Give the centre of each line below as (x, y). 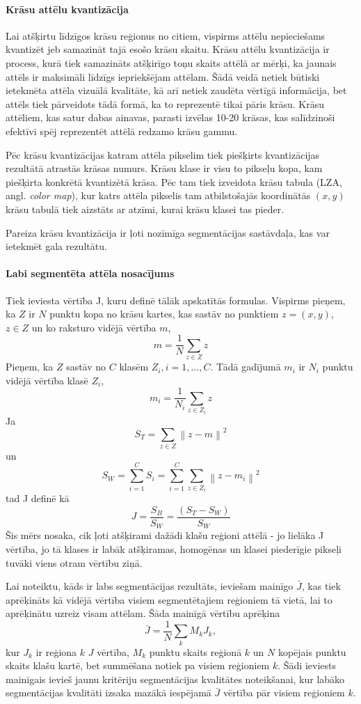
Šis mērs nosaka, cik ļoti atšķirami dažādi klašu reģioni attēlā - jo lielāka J (165, 535)
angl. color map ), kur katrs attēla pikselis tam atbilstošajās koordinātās (158, 195)
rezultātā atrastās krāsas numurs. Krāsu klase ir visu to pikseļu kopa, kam (164, 168)
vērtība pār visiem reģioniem (284, 693)
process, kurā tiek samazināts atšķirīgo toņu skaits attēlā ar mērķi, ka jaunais (171, 62)
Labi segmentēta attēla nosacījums (90, 273)
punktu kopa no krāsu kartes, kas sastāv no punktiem (164, 314)
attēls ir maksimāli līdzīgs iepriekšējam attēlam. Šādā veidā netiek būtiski (163, 76)
